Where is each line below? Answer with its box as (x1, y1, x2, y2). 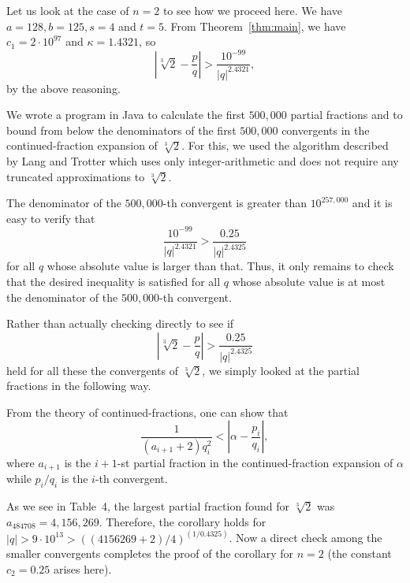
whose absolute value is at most (232, 273, 386, 289)
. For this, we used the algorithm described (181, 137, 389, 154)
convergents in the (281, 121, 370, 138)
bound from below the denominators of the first (6, 121, 237, 138)
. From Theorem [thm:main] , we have (164, 17, 346, 34)
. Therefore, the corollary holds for (99, 513, 266, 529)
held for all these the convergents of (6, 362, 178, 378)
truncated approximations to (6, 168, 145, 184)
